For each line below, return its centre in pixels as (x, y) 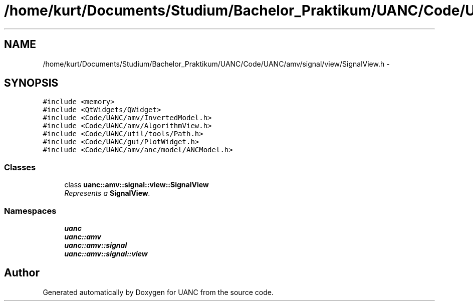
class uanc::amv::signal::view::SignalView (137, 185)
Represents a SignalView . (107, 193)
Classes (20, 167)
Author (22, 273)
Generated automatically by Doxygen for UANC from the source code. (158, 292)
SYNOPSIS (31, 83)
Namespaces (30, 211)
